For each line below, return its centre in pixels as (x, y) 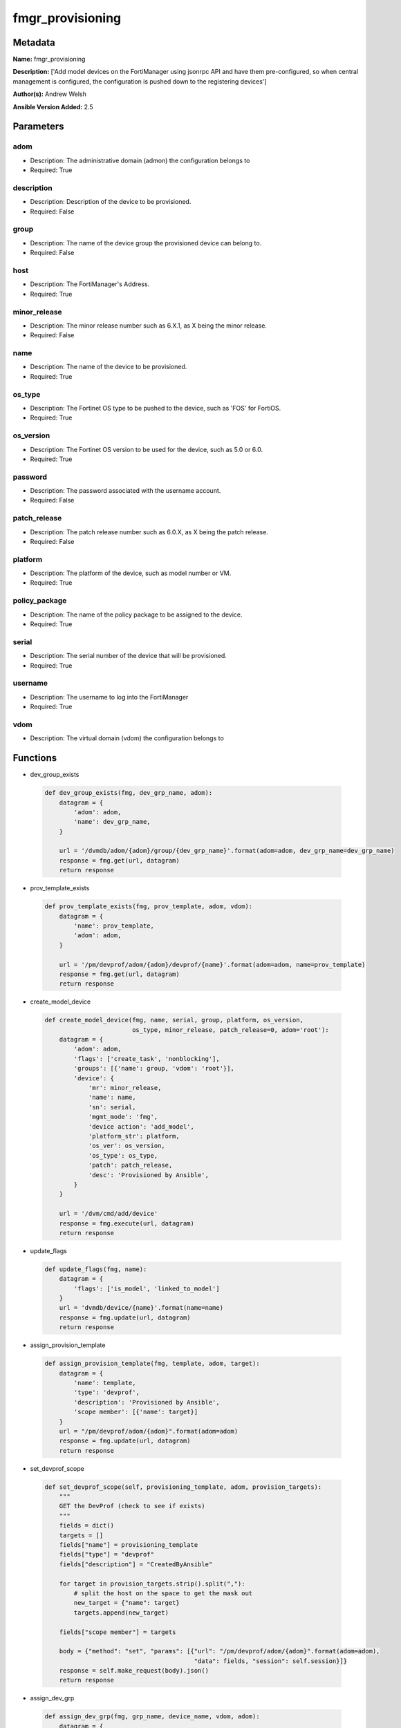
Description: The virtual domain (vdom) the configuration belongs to (127, 738)
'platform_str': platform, (134, 1136)
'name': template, (105, 1383)
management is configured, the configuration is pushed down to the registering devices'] (140, 81)
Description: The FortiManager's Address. (90, 284)
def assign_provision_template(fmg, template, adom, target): (152, 1364)
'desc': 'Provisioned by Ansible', (148, 1175)
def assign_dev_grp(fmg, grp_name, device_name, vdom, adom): (152, 1717)
